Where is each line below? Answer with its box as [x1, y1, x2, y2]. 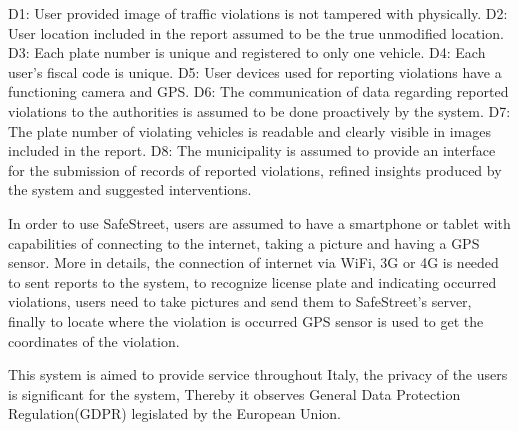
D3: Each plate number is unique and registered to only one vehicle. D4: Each [8, 42, 486, 63]
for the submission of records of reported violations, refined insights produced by [8, 159, 502, 180]
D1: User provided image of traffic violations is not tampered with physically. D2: [8, 3, 508, 23]
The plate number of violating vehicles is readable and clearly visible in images [8, 120, 492, 141]
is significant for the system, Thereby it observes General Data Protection [8, 383, 461, 404]
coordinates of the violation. [8, 330, 180, 351]
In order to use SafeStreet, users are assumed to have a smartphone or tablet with [8, 212, 511, 233]
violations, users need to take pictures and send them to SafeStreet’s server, [8, 291, 472, 312]
